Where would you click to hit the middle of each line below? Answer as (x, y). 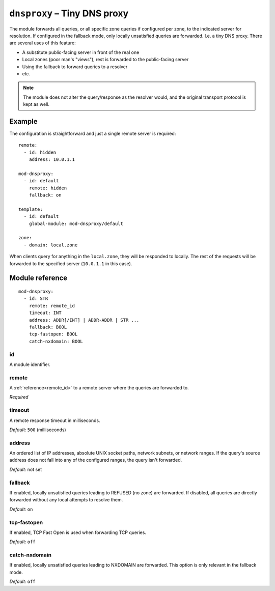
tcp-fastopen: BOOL (53, 334)
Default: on (21, 509)
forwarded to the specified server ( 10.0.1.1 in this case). (71, 263)
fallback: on (45, 195)
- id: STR (36, 299)
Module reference (38, 278)
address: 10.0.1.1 (52, 160)
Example (23, 121)
